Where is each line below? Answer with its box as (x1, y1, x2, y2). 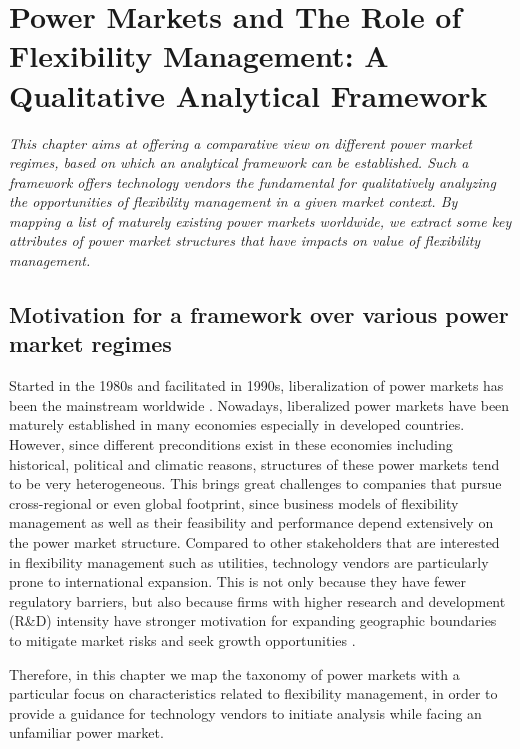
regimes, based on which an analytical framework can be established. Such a (9, 152, 469, 173)
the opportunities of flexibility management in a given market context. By (9, 191, 458, 212)
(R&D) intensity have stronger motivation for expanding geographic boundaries (9, 610, 497, 631)
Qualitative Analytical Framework (9, 74, 488, 115)
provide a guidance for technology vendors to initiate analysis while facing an (9, 702, 482, 723)
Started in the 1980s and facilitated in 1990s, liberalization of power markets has (9, 375, 504, 396)
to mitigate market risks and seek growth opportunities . (9, 629, 356, 650)
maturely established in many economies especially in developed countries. (9, 414, 465, 435)
